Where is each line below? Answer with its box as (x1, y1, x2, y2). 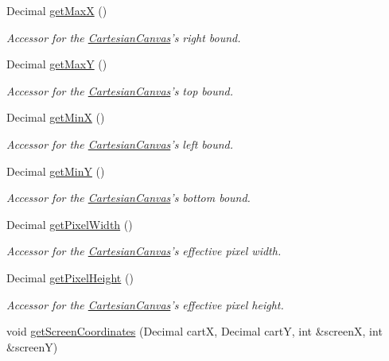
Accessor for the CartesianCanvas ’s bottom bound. (6, 189, 251, 206)
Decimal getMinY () (6, 162, 105, 179)
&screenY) (6, 338, 58, 355)
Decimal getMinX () (6, 109, 105, 126)
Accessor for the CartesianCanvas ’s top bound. (6, 82, 234, 99)
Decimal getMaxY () (6, 56, 107, 72)
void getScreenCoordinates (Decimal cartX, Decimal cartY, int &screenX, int (6, 323, 383, 340)
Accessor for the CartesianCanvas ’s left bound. (6, 135, 234, 152)
